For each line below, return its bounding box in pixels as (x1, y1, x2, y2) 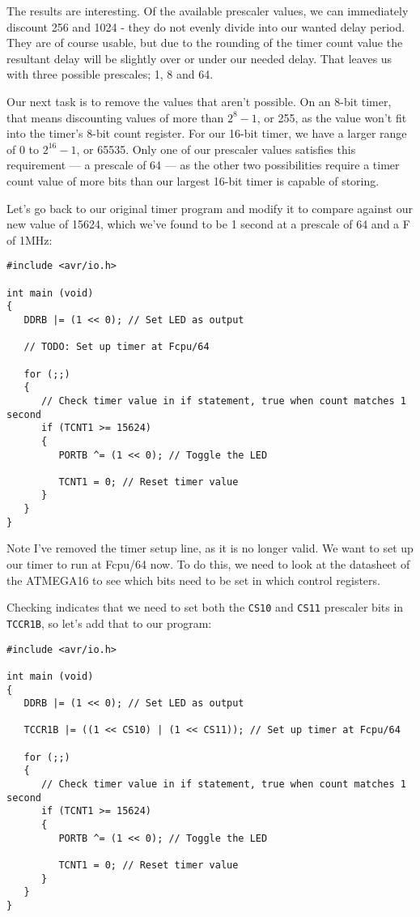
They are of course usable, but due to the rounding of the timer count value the (6, 34, 403, 51)
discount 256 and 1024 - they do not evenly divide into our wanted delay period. (6, 18, 405, 35)
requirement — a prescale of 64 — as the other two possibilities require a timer (6, 156, 400, 173)
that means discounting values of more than (6, 109, 224, 126)
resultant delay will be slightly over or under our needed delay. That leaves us (6, 49, 392, 66)
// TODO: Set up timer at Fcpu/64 (23, 341, 210, 353)
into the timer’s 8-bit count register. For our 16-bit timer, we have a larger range (6, 125, 407, 142)
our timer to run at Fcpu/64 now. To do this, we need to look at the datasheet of (6, 556, 410, 573)
